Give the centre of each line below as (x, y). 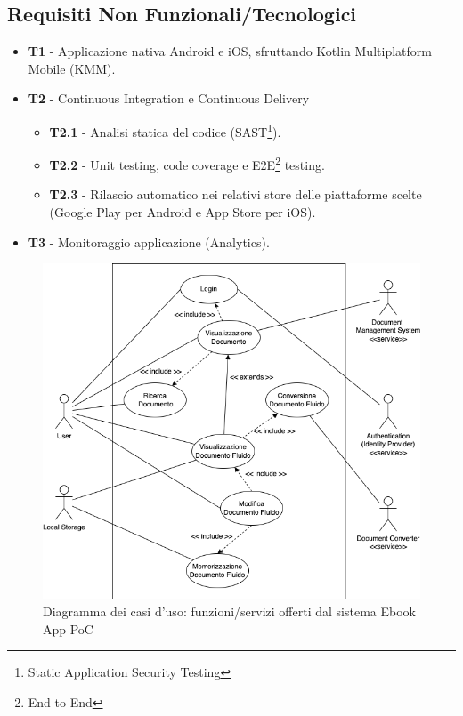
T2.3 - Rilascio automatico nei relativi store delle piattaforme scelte (236, 194)
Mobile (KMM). (72, 68)
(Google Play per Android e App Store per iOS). (183, 212)
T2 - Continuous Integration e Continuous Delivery (169, 98)
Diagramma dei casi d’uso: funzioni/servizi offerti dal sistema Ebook (229, 611)
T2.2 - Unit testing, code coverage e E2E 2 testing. (187, 163)
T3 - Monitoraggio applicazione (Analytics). (149, 241)
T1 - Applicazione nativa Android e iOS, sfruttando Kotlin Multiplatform (230, 51)
